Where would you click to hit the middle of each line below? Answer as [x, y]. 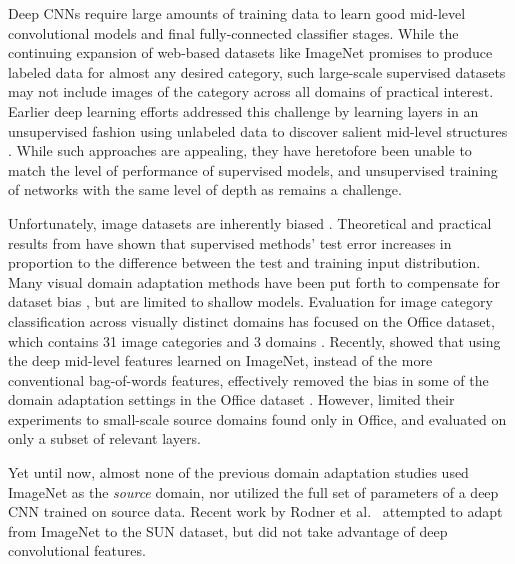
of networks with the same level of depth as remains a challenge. [205, 189]
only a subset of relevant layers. [104, 438]
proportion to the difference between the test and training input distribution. [244, 262]
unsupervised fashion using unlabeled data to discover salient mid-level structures [258, 130]
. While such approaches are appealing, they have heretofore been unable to [240, 150]
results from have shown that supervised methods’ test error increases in [230, 242]
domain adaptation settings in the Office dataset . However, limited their [231, 399]
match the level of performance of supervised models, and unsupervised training [253, 169]
